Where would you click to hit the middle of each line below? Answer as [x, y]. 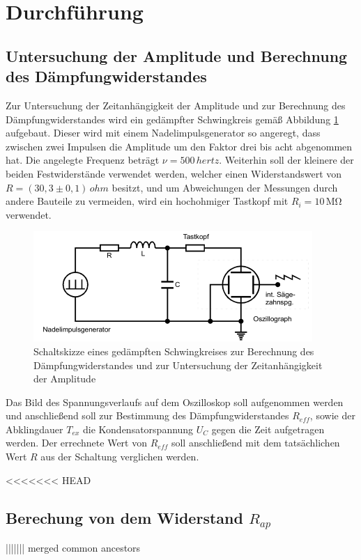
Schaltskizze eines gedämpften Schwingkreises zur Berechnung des [174, 351]
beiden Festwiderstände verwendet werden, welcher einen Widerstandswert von [174, 173]
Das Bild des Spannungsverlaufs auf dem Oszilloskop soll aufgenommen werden [175, 402]
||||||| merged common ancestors [73, 548]
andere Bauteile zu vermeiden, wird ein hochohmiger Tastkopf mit [147, 201]
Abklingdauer [34, 429]
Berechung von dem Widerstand [124, 517]
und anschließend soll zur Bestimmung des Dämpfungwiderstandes [147, 415]
